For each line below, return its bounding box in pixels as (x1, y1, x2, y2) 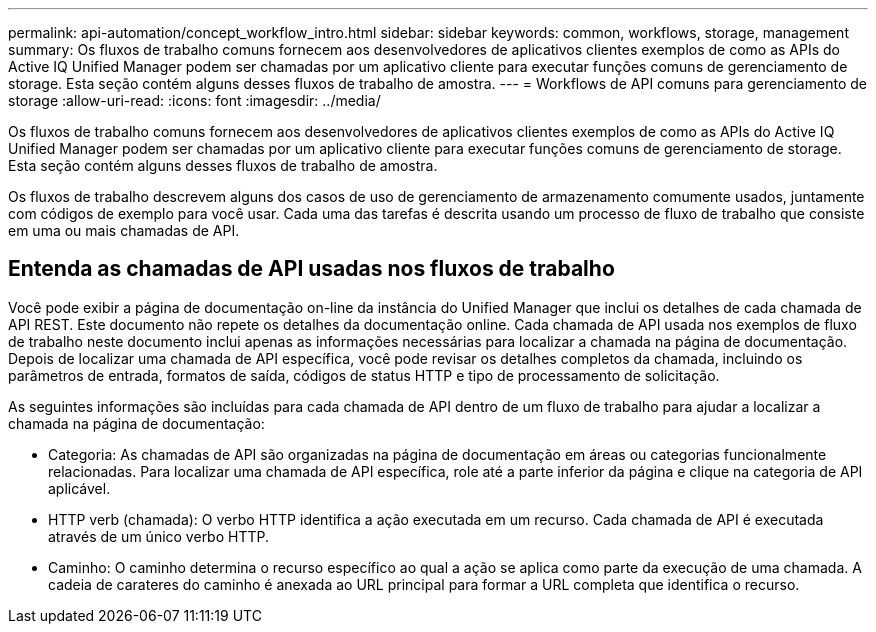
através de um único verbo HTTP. (48, 527, 270, 545)
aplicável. (48, 479, 111, 497)
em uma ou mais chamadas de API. (8, 222, 240, 239)
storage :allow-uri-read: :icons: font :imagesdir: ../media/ (8, 92, 381, 109)
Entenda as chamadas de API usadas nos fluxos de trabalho (8, 256, 615, 282)
